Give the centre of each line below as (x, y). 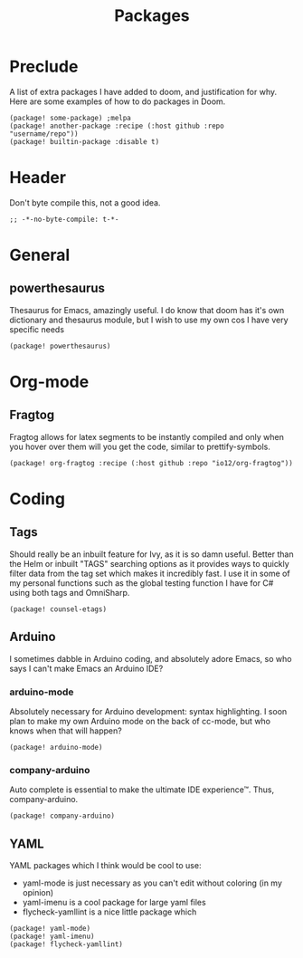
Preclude (44, 67)
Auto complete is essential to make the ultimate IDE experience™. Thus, (142, 790)
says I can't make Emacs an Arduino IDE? (86, 668)
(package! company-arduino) (62, 816)
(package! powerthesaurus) (60, 346)
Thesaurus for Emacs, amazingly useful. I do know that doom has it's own (147, 310)
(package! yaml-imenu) (52, 937)
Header (38, 178)
